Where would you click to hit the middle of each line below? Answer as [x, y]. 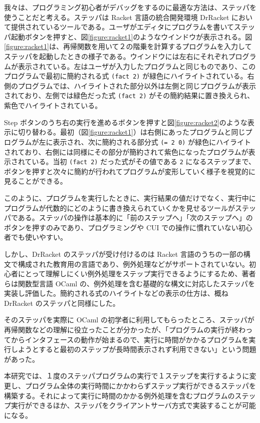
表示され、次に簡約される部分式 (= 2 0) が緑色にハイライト [152, 141]
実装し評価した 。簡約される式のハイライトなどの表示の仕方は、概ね [116, 293]
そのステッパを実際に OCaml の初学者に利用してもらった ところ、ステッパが [129, 320]
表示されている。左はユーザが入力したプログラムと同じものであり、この [137, 66]
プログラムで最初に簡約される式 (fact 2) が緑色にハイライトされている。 [126, 76]
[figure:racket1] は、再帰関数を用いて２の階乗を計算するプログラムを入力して [128, 46]
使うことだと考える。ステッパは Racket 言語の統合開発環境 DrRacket [117, 17]
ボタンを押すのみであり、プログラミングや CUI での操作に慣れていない [121, 227]
